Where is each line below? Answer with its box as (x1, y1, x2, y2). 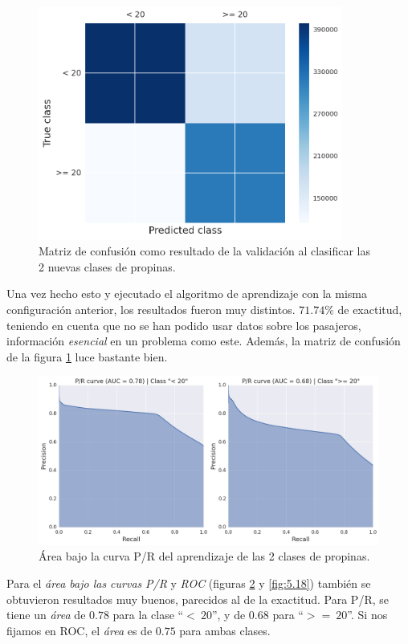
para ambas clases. (179, 622, 271, 638)
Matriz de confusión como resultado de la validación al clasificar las (39, 243, 371, 259)
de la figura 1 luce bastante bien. (6, 348, 168, 365)
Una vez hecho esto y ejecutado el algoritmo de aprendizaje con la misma (6, 285, 367, 302)
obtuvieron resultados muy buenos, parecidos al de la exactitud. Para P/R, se (6, 590, 389, 607)
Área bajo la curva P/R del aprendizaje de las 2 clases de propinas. (39, 548, 370, 565)
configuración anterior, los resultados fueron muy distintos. (6, 301, 296, 317)
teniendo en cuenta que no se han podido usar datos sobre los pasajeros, (6, 316, 361, 333)
